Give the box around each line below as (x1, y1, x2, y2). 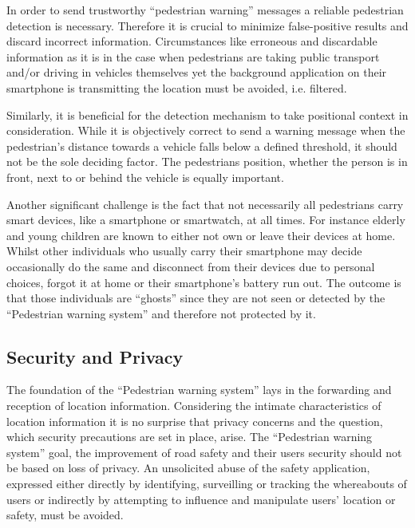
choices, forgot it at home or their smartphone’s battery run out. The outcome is (6, 274, 401, 290)
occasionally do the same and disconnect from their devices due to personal (6, 258, 375, 274)
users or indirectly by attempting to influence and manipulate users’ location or (6, 491, 396, 507)
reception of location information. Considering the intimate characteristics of (6, 397, 381, 414)
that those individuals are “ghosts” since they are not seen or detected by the (6, 290, 385, 306)
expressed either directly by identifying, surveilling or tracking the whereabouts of (6, 475, 407, 492)
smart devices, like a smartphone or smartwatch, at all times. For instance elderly (6, 211, 405, 228)
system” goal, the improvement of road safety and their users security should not (6, 443, 402, 460)
